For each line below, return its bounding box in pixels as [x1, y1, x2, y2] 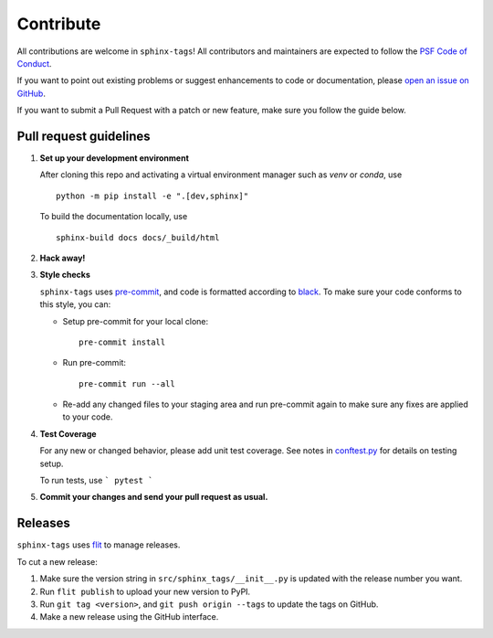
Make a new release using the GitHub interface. [39, 611, 219, 622]
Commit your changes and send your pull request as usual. [39, 492, 268, 503]
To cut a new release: [16, 556, 98, 567]
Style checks [39, 270, 91, 281]
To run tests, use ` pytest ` [39, 475, 153, 486]
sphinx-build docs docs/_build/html [56, 232, 220, 242]
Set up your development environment [39, 153, 189, 164]
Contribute [16, 14, 101, 34]
